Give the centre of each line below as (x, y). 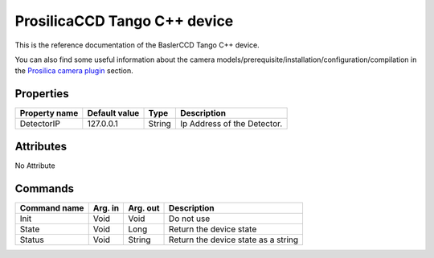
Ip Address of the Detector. (231, 124)
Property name (49, 113)
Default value (113, 113)
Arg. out (144, 207)
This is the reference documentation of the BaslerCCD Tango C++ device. (137, 45)
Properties (42, 94)
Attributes (41, 146)
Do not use (190, 219)
